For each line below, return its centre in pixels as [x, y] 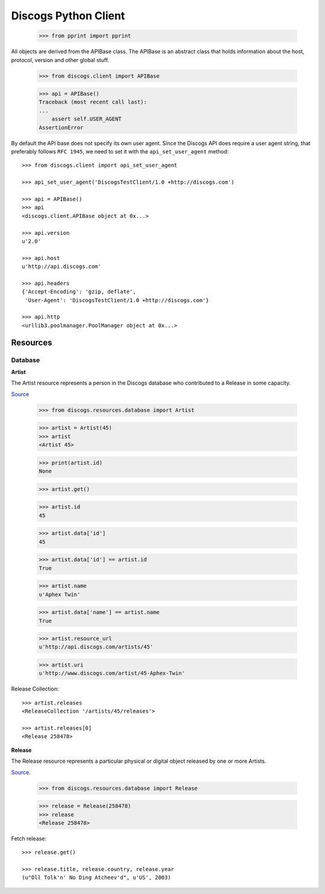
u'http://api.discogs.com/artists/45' [96, 647]
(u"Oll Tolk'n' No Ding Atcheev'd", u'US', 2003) [97, 878]
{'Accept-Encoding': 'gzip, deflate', [79, 292]
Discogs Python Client [68, 16]
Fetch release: [29, 838]
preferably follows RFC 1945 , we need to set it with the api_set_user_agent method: [120, 152]
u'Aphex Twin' [60, 594]
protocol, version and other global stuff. [60, 60]
